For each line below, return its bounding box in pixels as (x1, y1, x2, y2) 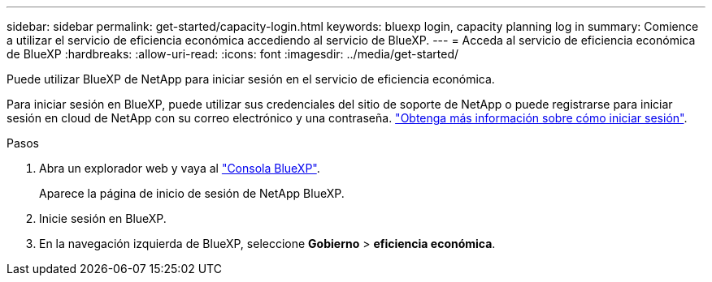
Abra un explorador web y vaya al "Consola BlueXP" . (39, 161, 320, 175)
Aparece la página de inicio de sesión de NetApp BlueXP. (39, 186, 345, 200)
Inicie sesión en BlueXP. (39, 211, 167, 225)
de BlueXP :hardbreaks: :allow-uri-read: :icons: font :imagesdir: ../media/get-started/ (7, 47, 459, 61)
